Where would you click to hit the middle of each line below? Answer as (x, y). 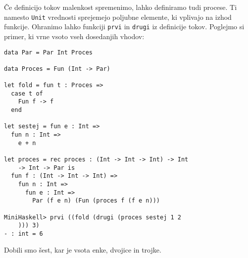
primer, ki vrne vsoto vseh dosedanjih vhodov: (74, 36)
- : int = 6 (24, 233)
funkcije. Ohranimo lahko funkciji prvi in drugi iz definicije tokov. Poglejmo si (124, 26)
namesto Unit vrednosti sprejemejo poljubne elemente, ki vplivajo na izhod (118, 17)
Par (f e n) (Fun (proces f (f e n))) (96, 201)
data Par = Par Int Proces (48, 52)
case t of (27, 93)
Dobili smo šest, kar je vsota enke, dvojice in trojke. (83, 249)
